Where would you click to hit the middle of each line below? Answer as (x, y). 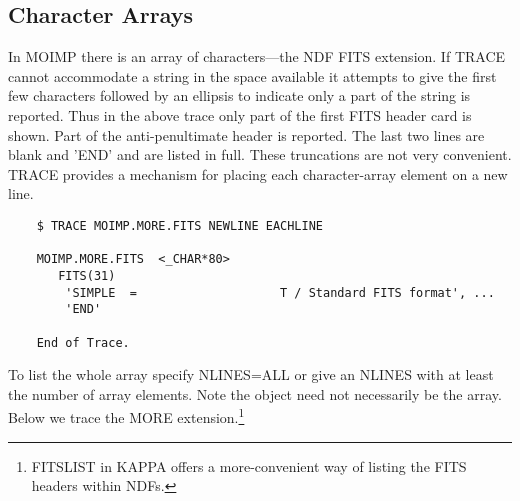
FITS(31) (87, 275)
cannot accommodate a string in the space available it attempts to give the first (252, 75)
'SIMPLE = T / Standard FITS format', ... (280, 292)
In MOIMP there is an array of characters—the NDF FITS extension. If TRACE (257, 56)
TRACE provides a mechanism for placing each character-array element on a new (258, 173)
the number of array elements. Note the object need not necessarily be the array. (255, 393)
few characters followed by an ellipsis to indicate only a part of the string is (239, 95)
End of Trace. (83, 342)
